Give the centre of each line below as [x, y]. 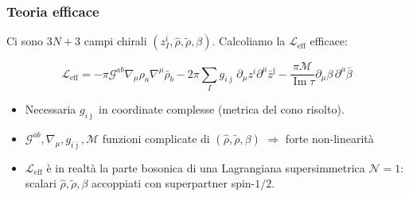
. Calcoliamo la [249, 41]
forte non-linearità [329, 138]
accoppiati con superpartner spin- [173, 183]
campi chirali [115, 41]
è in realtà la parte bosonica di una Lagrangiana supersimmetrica [206, 167]
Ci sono [25, 41]
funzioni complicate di [156, 138]
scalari [41, 183]
